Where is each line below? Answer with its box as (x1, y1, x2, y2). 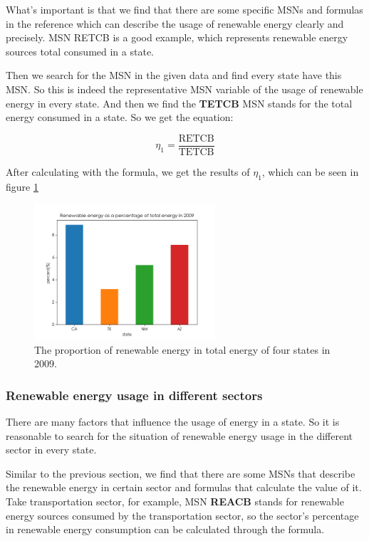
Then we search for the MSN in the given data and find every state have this (6, 68, 342, 83)
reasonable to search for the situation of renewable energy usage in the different (6, 428, 353, 443)
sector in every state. (6, 442, 97, 457)
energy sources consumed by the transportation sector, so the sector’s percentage (6, 508, 359, 522)
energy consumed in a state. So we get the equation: (6, 110, 234, 125)
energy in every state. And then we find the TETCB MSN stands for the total (6, 95, 353, 110)
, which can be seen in (261, 164, 359, 179)
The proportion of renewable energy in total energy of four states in (34, 342, 331, 357)
